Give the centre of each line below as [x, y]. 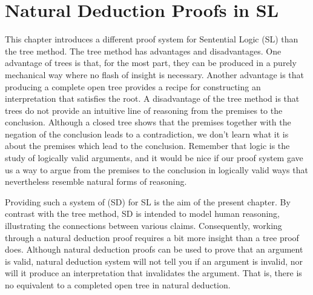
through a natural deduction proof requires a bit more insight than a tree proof [152, 237]
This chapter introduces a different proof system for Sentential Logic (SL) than [152, 39]
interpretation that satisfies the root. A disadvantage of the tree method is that [152, 98]
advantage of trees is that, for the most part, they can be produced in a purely [151, 63]
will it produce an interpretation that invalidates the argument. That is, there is [153, 273]
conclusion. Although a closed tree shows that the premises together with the [148, 122]
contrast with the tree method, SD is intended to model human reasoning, [142, 214]
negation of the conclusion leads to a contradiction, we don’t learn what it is [147, 134]
